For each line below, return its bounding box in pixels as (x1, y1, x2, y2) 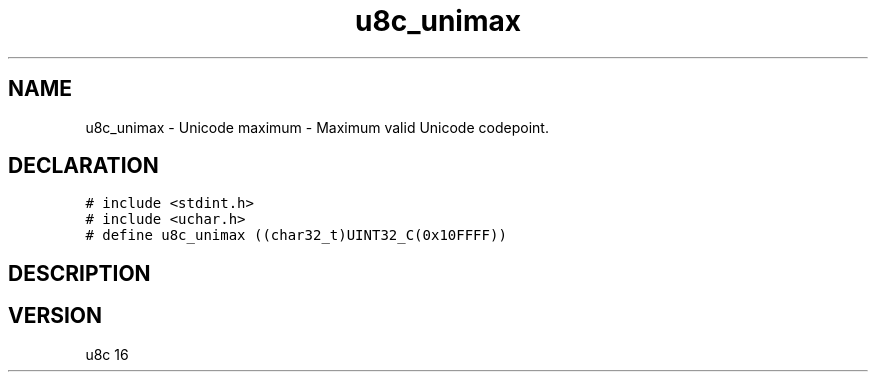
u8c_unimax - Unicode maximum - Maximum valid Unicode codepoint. (85, 118, 549, 136)
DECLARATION (8, 153, 159, 179)
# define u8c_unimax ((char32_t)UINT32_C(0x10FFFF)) (85, 227, 507, 244)
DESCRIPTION (8, 260, 151, 286)
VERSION (8, 303, 103, 329)
